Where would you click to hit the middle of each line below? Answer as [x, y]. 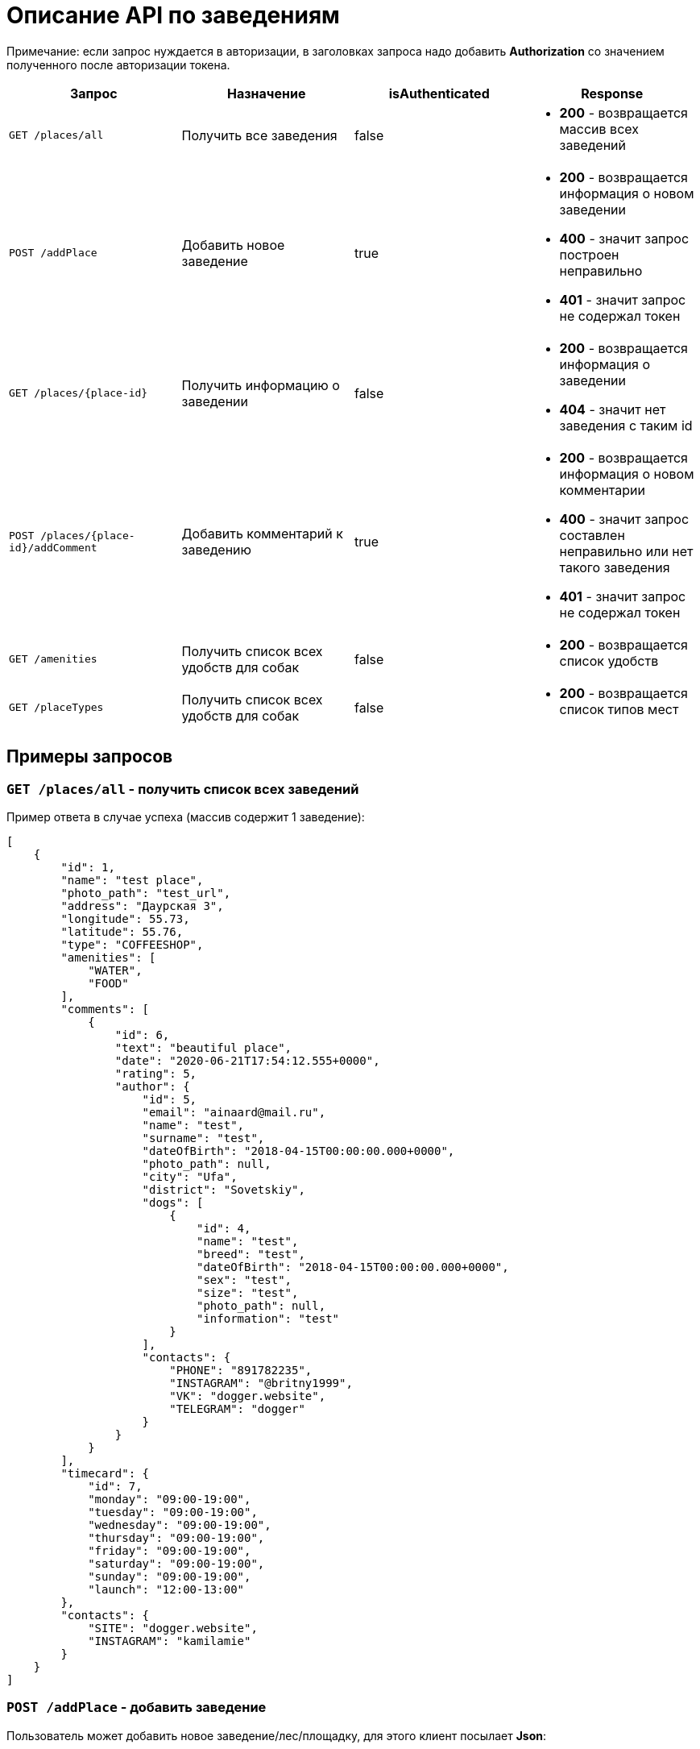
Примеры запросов [90, 757]
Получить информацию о [261, 385]
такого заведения [615, 567]
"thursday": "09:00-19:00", [176, 1537]
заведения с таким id [626, 425]
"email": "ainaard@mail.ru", [234, 1112]
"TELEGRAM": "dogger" [237, 1408]
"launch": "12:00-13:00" [166, 1589]
